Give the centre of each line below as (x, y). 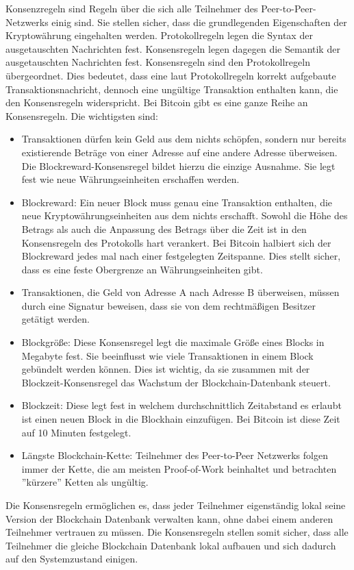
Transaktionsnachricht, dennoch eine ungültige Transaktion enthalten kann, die (172, 89)
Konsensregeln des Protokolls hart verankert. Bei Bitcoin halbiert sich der (176, 242)
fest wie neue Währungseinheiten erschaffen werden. (130, 179)
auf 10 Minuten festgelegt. (76, 432)
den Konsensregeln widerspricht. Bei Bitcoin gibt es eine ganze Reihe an (157, 102)
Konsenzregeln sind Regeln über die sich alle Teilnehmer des (132, 8)
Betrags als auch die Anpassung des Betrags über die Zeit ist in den (164, 228)
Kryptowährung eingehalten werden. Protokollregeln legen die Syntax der (159, 35)
